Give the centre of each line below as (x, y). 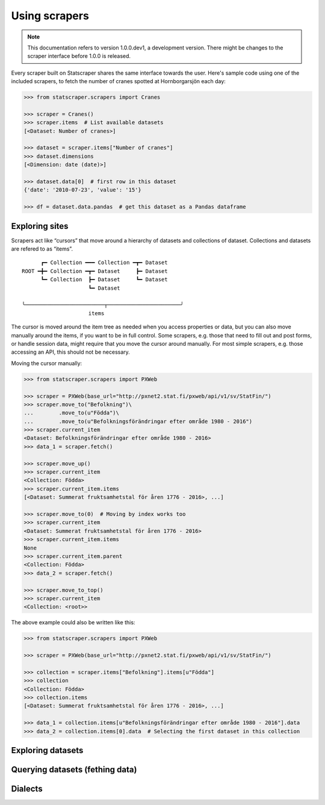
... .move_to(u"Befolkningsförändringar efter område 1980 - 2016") (138, 421)
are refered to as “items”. (42, 249)
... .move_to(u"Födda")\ (72, 413)
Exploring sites (40, 226)
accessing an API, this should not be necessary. (71, 352)
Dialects (27, 788)
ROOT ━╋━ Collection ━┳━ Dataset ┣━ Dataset (95, 271)
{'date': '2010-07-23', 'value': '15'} (82, 190)
